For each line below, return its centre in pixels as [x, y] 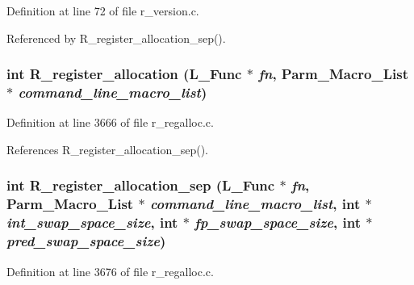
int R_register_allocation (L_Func [124, 74]
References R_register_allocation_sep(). [107, 149]
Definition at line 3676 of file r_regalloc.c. [110, 271]
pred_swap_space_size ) [86, 241]
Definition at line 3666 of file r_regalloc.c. [110, 122]
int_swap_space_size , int [92, 222]
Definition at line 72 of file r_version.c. [103, 10]
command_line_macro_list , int [255, 204]
